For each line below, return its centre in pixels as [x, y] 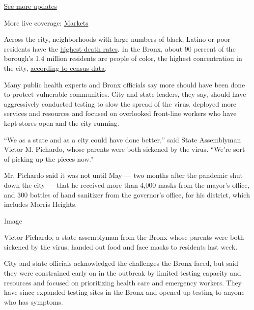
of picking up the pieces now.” [49, 158]
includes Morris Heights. [41, 204]
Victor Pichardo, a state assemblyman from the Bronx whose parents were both [124, 237]
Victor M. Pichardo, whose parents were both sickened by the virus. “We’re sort [125, 149]
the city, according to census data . [56, 68]
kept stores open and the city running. [62, 123]
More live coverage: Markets [46, 22]
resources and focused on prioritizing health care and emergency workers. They [123, 282]
